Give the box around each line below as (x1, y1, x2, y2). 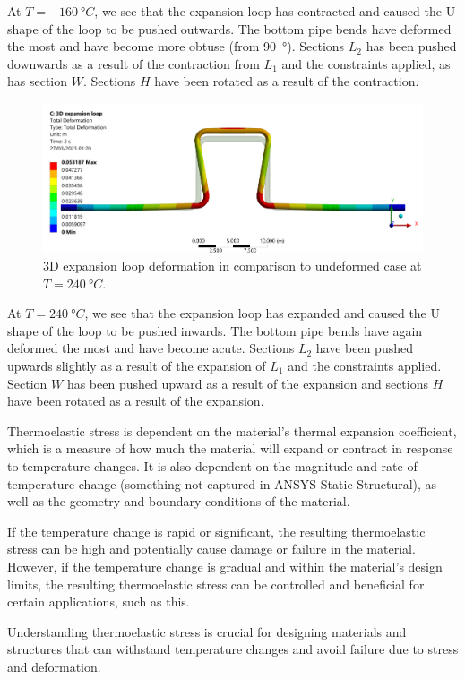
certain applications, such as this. (7, 592, 190, 611)
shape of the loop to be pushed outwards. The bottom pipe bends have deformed (7, 19, 452, 38)
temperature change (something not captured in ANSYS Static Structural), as (7, 474, 437, 493)
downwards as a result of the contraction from (7, 54, 260, 73)
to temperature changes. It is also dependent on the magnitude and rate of (7, 456, 418, 475)
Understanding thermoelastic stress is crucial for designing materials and (7, 622, 407, 640)
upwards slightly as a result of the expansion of (7, 356, 266, 374)
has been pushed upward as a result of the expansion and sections (66, 374, 428, 392)
